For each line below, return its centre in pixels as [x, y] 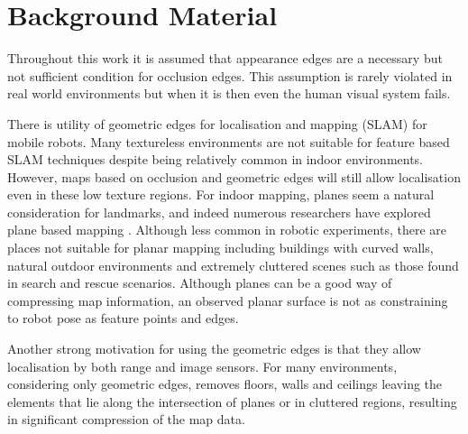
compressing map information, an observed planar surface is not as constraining [228, 300]
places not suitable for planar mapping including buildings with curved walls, [220, 248]
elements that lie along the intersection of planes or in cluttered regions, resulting [232, 401]
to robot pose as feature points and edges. [123, 318]
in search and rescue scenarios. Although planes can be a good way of [200, 283]
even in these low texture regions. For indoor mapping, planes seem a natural [221, 194]
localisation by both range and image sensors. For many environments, [202, 366]
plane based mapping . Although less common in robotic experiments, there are [227, 230]
